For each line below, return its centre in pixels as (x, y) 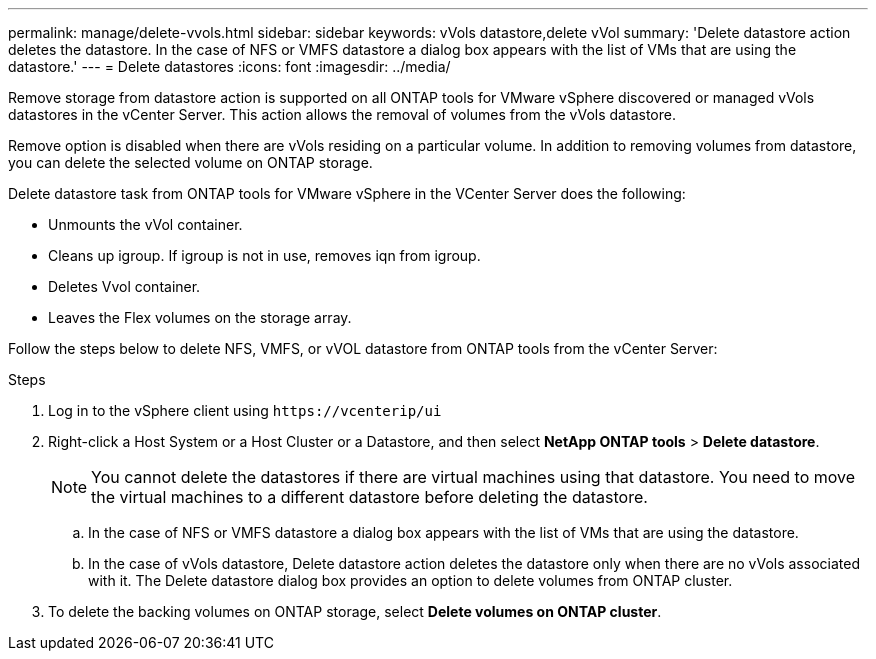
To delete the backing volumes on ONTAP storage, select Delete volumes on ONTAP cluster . (355, 611)
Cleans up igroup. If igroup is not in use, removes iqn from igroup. (264, 255)
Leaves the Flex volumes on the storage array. (200, 317)
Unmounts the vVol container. (145, 224)
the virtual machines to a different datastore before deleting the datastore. (369, 497)
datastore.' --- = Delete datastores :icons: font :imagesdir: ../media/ (229, 66)
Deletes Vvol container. (124, 286)
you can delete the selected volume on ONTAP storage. (190, 162)
